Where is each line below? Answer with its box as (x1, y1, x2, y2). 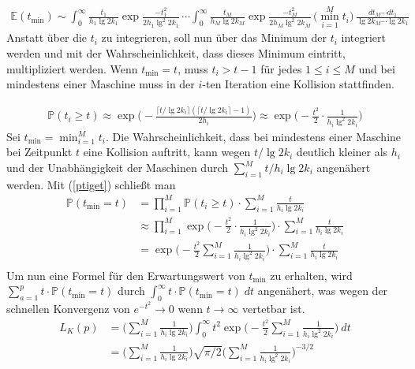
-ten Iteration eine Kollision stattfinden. (202, 76, 394, 92)
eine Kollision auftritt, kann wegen (83, 143, 251, 160)
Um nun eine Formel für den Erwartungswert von (6, 266, 245, 283)
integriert (341, 29, 387, 46)
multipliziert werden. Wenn (6, 60, 138, 76)
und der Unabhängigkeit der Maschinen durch (6, 159, 229, 176)
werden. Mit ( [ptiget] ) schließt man (6, 176, 176, 192)
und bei (358, 60, 395, 76)
